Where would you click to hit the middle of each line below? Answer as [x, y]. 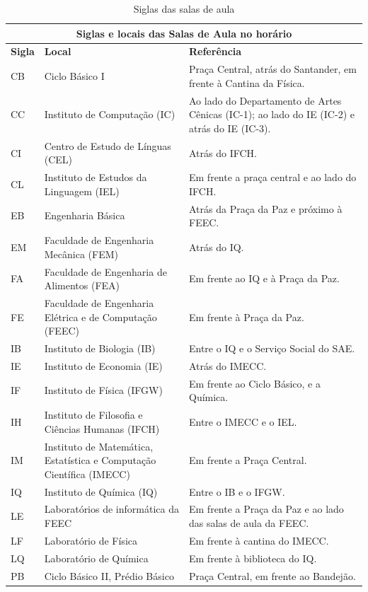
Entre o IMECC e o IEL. [243, 421]
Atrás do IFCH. [223, 152]
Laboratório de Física [91, 540]
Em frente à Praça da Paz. [247, 317]
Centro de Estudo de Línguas [108, 145]
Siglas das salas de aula [184, 8]
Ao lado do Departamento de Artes [265, 100]
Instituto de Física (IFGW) [103, 390]
